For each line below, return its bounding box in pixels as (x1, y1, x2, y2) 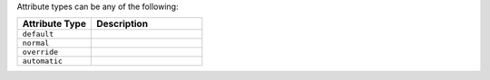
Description (96, 18, 149, 31)
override (22, 48, 59, 58)
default (22, 30, 54, 40)
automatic (22, 57, 64, 67)
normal (22, 39, 50, 49)
